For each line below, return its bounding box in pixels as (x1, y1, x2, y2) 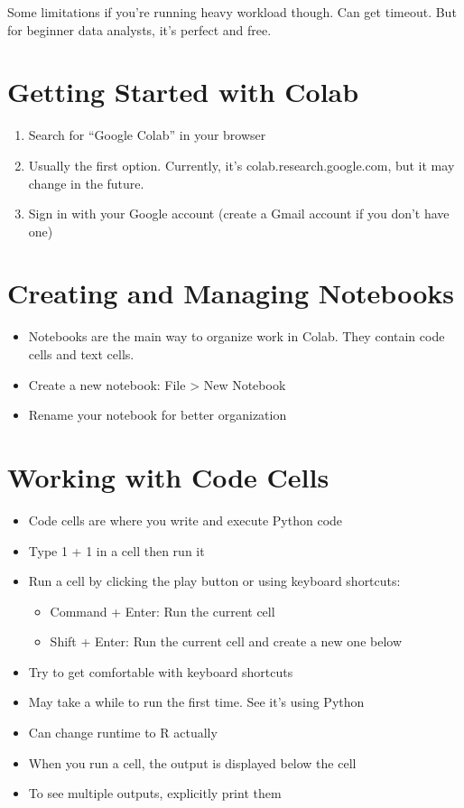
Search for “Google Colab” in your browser (28, 125, 266, 144)
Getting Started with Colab (7, 73, 359, 110)
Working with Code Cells (7, 458, 329, 495)
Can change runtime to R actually (28, 723, 218, 742)
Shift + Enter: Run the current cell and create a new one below (50, 632, 403, 651)
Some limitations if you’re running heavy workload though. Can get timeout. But (7, 3, 457, 21)
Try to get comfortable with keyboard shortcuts (28, 662, 293, 681)
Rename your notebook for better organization (28, 405, 287, 424)
